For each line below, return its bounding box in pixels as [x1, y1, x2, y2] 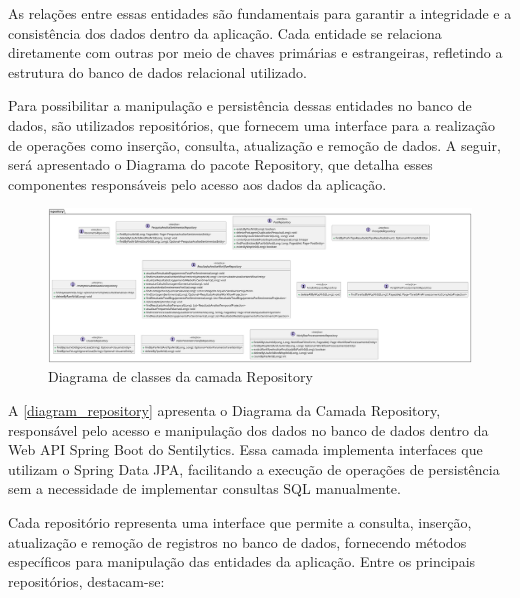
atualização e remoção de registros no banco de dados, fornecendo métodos [8, 531, 467, 552]
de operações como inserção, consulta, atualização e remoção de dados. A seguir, [8, 134, 501, 155]
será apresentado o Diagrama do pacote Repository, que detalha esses [8, 154, 433, 175]
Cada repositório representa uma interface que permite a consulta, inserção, [8, 511, 472, 532]
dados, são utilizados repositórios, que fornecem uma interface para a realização [8, 114, 496, 135]
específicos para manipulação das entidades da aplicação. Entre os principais [8, 551, 476, 572]
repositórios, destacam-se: [8, 570, 165, 591]
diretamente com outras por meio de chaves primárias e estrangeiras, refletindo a [8, 42, 503, 63]
